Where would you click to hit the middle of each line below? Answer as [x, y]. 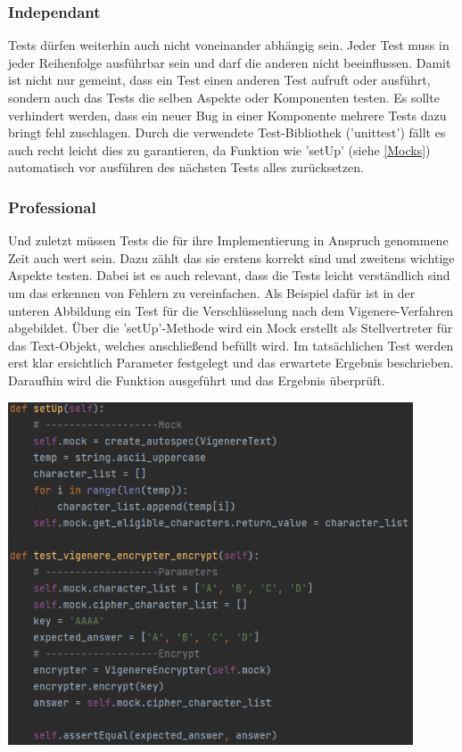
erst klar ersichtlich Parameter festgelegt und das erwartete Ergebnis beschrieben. [231, 363]
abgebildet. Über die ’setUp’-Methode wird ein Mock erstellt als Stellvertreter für [231, 328]
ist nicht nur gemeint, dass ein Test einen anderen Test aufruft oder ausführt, [219, 80]
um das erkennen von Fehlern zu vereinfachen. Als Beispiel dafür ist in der [212, 292]
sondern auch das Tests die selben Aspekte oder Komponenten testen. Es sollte [224, 97]
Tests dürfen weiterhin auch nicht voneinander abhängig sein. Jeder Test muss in [229, 45]
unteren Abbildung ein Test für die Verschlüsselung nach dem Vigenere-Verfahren [231, 310]
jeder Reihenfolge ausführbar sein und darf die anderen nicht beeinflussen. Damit [230, 62]
